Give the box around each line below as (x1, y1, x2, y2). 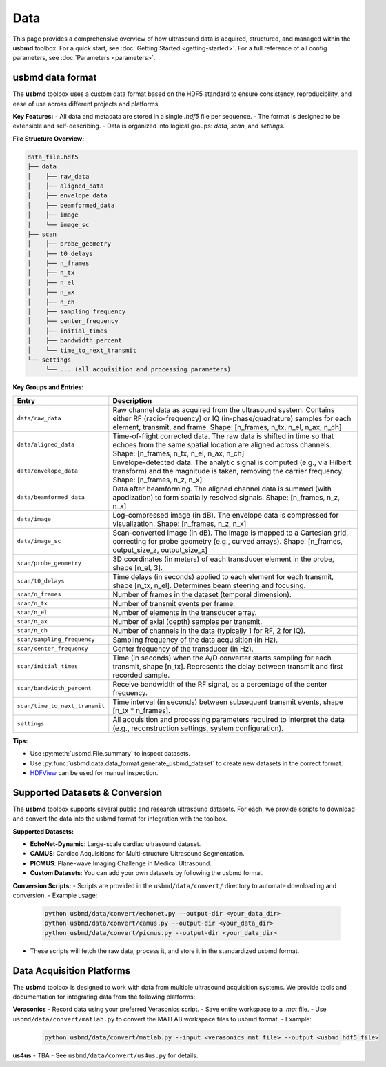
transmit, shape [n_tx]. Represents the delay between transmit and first (112, 661, 343, 671)
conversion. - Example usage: (12, 891, 98, 899)
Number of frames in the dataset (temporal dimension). (112, 589, 292, 599)
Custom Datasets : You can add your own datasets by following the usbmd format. (30, 869, 265, 877)
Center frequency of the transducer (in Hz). (112, 644, 254, 654)
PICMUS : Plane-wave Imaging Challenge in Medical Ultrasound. (30, 859, 212, 868)
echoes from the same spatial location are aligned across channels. (112, 440, 332, 449)
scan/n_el (17, 609, 48, 616)
